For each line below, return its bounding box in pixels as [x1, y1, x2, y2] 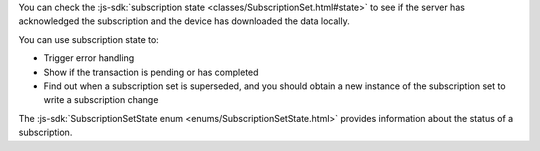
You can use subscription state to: [18, 33, 159, 45]
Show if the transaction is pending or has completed [43, 66, 259, 78]
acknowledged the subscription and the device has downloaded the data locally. [18, 15, 350, 27]
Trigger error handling [43, 52, 135, 64]
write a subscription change [43, 94, 159, 106]
